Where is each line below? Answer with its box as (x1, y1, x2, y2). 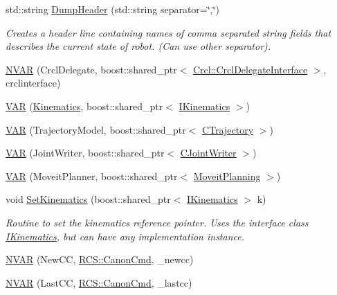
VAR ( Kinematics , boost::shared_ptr (6, 98, 163, 113)
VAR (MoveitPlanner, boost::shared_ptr (6, 168, 178, 183)
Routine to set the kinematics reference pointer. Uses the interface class (6, 215, 309, 229)
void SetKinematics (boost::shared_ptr (6, 192, 171, 206)
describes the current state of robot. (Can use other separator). (6, 39, 271, 53)
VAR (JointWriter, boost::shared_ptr (6, 145, 165, 160)
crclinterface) (6, 75, 61, 90)
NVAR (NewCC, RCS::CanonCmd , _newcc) (6, 252, 194, 267)
